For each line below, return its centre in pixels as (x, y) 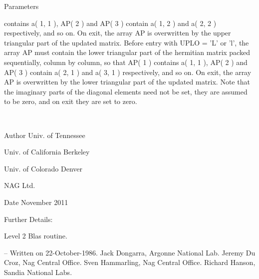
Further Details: (28, 219)
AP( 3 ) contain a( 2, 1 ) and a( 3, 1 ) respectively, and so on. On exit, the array (128, 72)
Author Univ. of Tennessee (45, 135)
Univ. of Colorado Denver (43, 168)
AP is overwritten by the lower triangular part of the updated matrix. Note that (127, 82)
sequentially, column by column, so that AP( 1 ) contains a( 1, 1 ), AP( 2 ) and (126, 62)
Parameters (21, 6)
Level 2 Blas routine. (36, 236)
